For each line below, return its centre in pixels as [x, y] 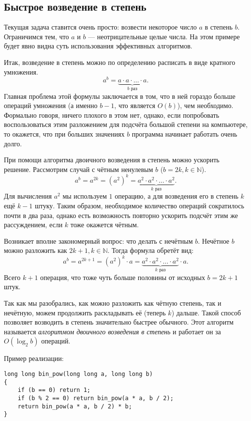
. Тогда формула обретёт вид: [151, 250]
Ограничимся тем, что [37, 36]
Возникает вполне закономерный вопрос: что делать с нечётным [98, 241]
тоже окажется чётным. [104, 225]
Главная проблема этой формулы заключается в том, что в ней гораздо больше [120, 96]
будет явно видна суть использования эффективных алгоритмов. [98, 46]
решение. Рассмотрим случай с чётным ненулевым [79, 169]
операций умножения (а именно [51, 105]
